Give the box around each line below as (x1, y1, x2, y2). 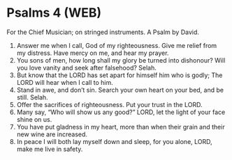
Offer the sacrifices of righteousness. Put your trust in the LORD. (16, 100, 203, 109)
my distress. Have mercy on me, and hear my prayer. (16, 49, 169, 57)
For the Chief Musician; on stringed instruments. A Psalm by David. (6, 28, 200, 36)
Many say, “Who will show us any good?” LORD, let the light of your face (16, 108, 226, 116)
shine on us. (16, 115, 52, 123)
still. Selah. (16, 93, 48, 102)
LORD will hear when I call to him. (16, 78, 113, 86)
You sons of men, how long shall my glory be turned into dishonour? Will (16, 56, 226, 64)
